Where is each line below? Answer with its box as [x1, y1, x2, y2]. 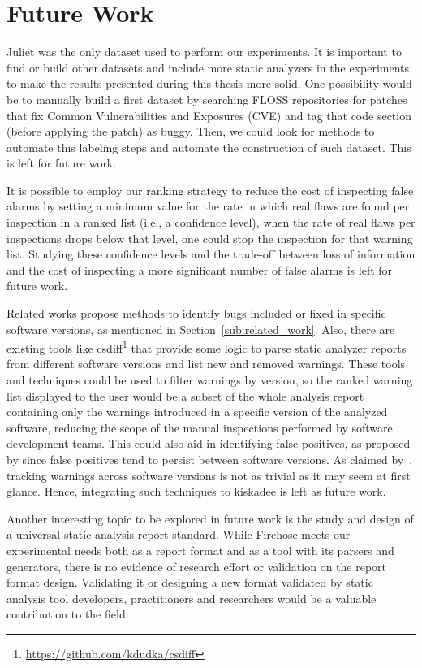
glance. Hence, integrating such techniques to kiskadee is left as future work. [6, 483, 386, 500]
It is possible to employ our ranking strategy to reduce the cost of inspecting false [6, 181, 414, 198]
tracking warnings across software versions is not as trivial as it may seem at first [6, 466, 411, 484]
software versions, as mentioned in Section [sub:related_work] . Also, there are [6, 320, 395, 337]
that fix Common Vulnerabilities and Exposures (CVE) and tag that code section [6, 106, 411, 124]
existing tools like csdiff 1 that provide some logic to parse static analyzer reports [6, 337, 407, 356]
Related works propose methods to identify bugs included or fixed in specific [6, 305, 386, 322]
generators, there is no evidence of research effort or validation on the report [6, 557, 387, 575]
